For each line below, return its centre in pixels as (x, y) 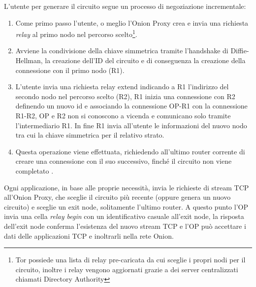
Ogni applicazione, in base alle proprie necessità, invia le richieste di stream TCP (127, 187)
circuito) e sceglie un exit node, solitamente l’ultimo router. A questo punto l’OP (126, 206)
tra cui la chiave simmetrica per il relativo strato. (90, 135)
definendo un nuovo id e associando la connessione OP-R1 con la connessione (131, 106)
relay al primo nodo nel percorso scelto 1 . (76, 33)
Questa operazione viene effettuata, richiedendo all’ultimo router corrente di (130, 151)
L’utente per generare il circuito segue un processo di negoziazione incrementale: (125, 6)
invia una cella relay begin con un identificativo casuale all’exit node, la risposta (124, 216)
